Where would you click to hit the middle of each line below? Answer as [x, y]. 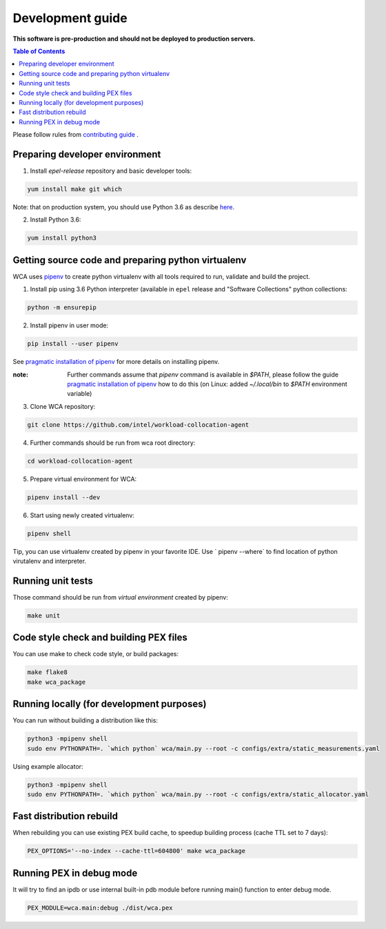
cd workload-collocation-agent [80, 461]
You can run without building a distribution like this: [85, 720]
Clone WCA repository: [63, 406]
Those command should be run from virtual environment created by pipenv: [121, 597]
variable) [80, 394]
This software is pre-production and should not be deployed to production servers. [134, 39]
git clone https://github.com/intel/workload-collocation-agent [138, 424]
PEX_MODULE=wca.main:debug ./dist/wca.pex [100, 908]
